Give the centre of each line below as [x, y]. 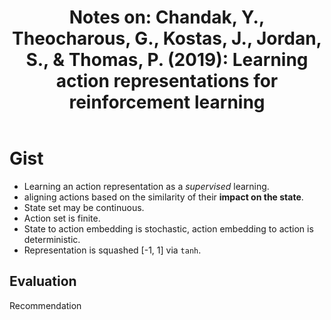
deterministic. [52, 239]
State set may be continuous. [84, 207]
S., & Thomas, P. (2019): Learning [167, 60]
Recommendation [45, 305]
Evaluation [43, 281]
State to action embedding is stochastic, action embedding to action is [168, 228]
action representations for [167, 81]
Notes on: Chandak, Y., [167, 17]
